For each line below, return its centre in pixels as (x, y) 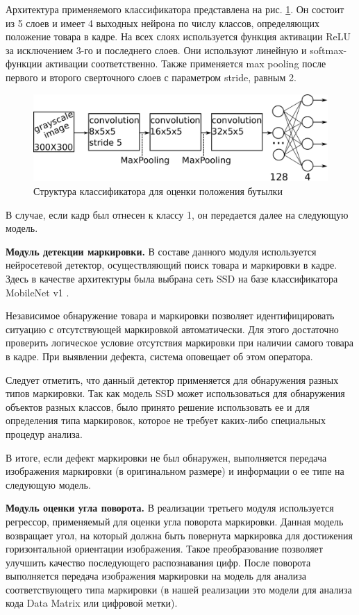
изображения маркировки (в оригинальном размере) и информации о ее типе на (175, 471)
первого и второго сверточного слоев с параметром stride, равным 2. (151, 77)
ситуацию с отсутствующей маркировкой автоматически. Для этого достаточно (172, 329)
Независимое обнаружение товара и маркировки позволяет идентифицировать (170, 315)
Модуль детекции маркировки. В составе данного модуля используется (161, 251)
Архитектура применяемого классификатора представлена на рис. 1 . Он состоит (175, 9)
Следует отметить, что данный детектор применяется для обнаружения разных (172, 379)
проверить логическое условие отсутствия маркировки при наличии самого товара (179, 343)
